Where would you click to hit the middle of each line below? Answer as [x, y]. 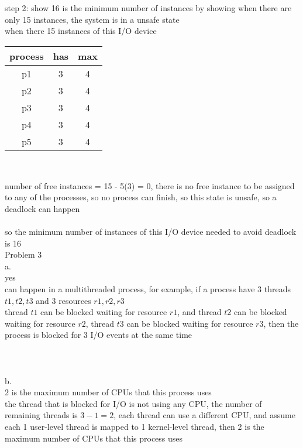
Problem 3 [23, 254]
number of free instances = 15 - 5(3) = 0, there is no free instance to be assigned [150, 185]
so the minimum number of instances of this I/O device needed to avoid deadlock [151, 231]
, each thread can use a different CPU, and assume [204, 415]
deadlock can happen [42, 208]
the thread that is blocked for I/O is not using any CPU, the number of [133, 403]
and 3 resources [63, 300]
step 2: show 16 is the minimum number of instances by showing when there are [148, 8]
